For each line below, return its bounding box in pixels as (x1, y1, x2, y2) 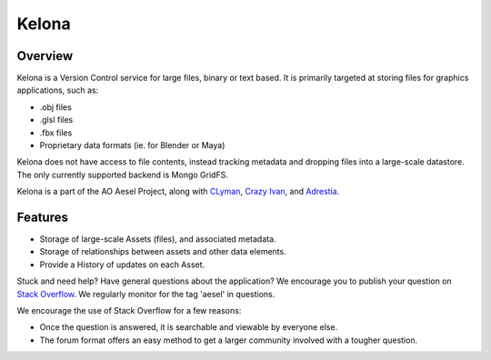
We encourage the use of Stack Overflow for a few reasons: (16, 305, 242, 316)
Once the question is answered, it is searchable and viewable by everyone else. (39, 322, 338, 333)
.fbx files (39, 127, 73, 138)
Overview (16, 48, 74, 64)
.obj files (39, 101, 72, 113)
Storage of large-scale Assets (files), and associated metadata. (39, 234, 276, 245)
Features (16, 210, 68, 225)
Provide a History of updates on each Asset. (39, 259, 205, 270)
